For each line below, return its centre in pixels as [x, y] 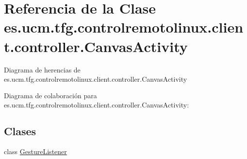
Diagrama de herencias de [42, 69]
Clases [20, 131]
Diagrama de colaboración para [50, 95]
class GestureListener [35, 151]
